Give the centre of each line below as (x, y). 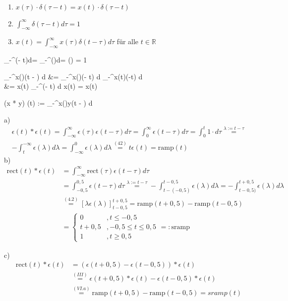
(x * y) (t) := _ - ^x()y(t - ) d (48, 102)
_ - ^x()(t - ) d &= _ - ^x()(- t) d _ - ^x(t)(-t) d (73, 76)
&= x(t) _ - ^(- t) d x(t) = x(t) (51, 86)
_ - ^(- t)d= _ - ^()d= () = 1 (46, 60)
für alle (128, 41)
